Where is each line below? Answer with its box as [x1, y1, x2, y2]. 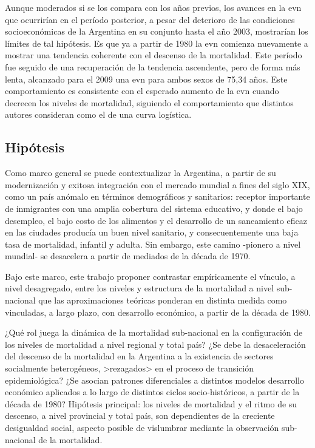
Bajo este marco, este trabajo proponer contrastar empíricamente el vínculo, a [5, 270, 296, 282]
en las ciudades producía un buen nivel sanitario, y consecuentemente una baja [5, 226, 299, 239]
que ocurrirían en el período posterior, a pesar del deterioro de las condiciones [5, 13, 295, 25]
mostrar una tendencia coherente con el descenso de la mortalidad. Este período [5, 49, 302, 61]
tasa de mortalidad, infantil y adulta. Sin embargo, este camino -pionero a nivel [5, 237, 301, 250]
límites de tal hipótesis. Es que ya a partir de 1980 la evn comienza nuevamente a [5, 36, 308, 49]
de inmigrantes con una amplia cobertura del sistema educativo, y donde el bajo [5, 202, 303, 214]
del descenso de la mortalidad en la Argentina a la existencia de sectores [5, 350, 274, 362]
